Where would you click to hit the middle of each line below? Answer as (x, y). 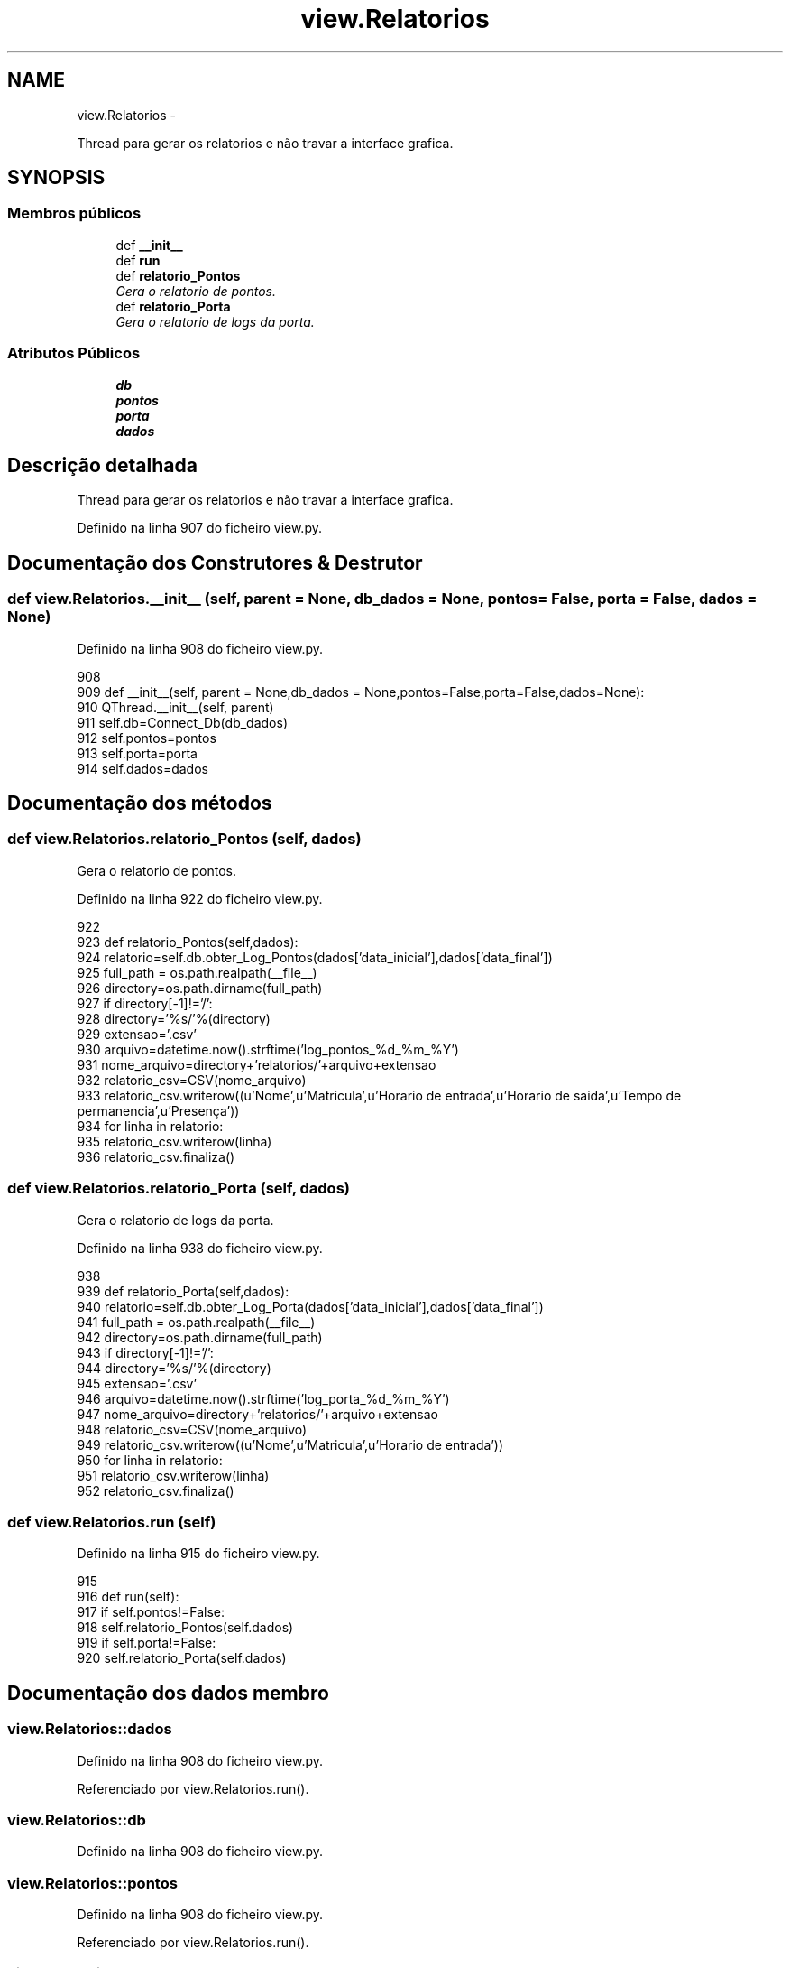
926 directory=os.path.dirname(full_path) (200, 988)
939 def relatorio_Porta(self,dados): (183, 1291)
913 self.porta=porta (137, 753)
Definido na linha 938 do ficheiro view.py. (200, 1248)
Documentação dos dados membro (168, 1693)
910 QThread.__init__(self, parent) (175, 707)
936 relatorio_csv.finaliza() (156, 1156)
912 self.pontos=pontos (147, 738)
